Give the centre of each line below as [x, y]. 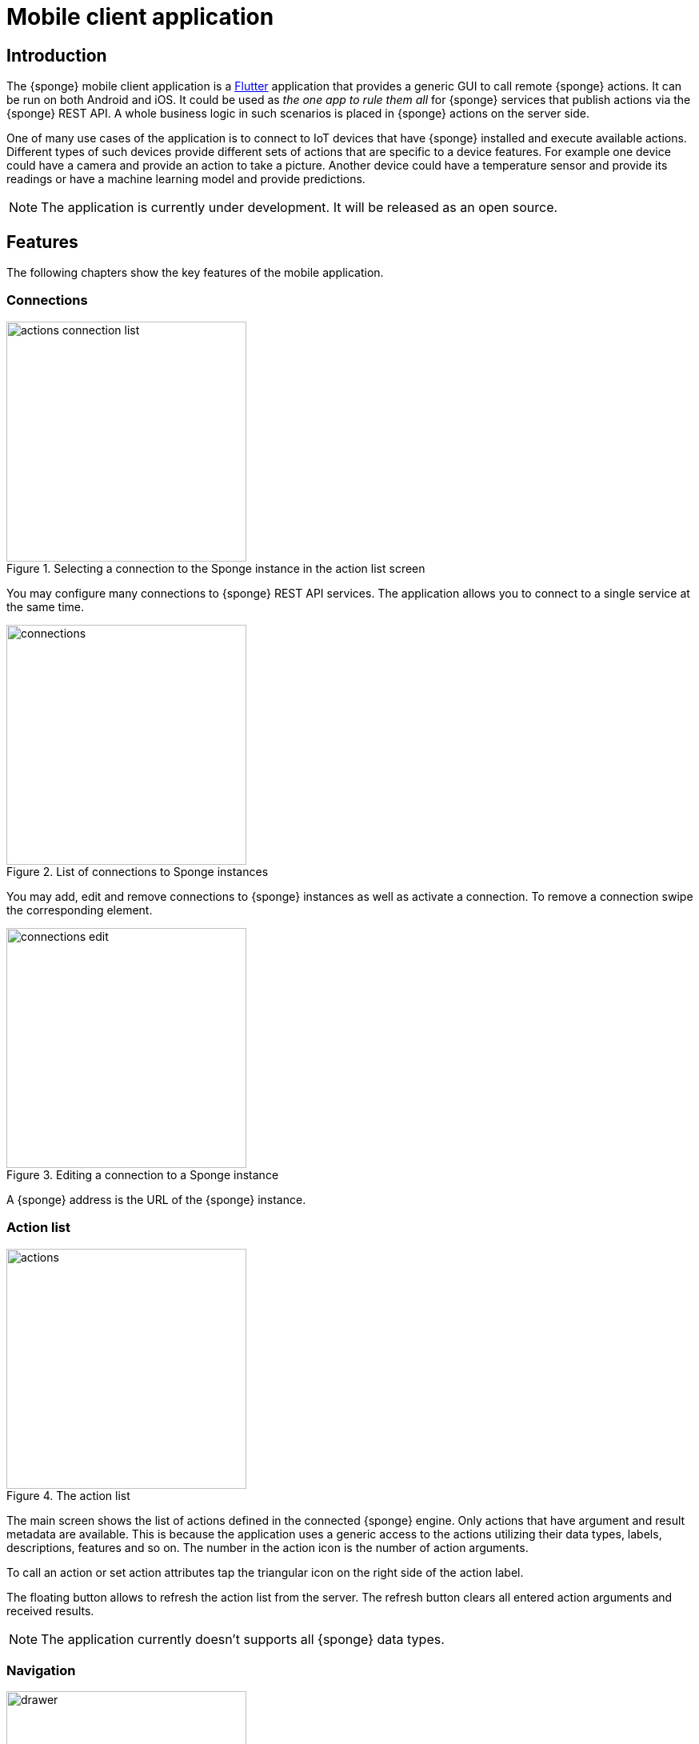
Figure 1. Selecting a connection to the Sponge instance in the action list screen [216, 568]
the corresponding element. [80, 910]
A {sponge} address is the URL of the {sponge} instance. [156, 1199]
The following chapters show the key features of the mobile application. [195, 273]
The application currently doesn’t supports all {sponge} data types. [243, 1639]
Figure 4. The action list [68, 1495]
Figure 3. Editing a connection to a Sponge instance [143, 1174]
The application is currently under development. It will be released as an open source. [300, 208]
